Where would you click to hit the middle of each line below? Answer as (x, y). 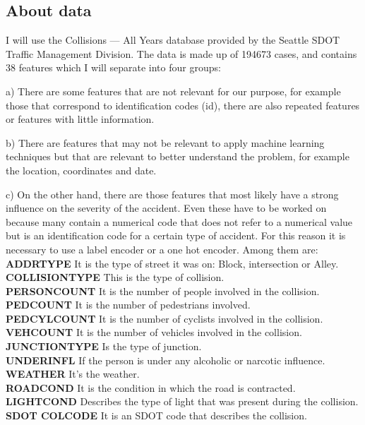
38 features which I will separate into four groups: (113, 67)
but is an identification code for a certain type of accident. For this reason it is (176, 235)
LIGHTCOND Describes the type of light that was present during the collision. (182, 401)
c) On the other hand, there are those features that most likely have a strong (172, 194)
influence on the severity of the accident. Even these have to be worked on (166, 208)
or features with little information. (80, 119)
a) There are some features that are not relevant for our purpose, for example (173, 91)
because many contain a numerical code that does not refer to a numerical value (179, 221)
